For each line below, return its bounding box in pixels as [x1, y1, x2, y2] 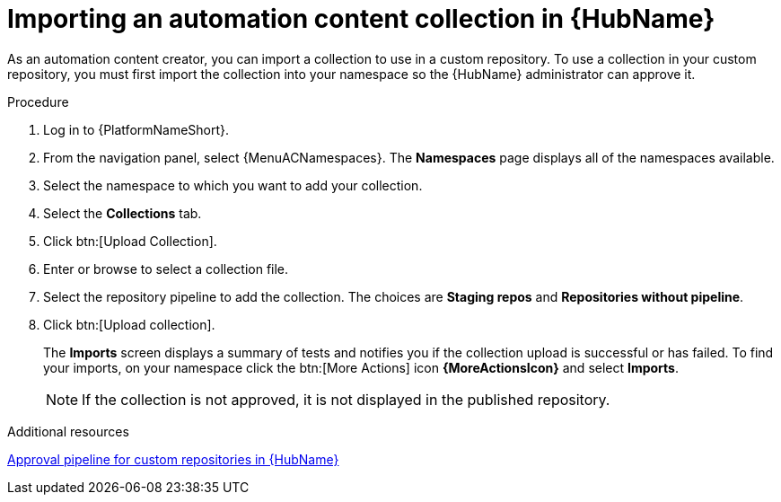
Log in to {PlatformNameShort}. [43, 121, 230, 137]
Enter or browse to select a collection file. [43, 260, 289, 277]
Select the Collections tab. [43, 205, 202, 221]
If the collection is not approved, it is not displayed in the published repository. [82, 390, 610, 409]
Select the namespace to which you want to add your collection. [43, 177, 423, 193]
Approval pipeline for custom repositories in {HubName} [7, 451, 339, 467]
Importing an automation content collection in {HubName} [7, 4, 715, 34]
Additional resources [7, 423, 129, 439]
